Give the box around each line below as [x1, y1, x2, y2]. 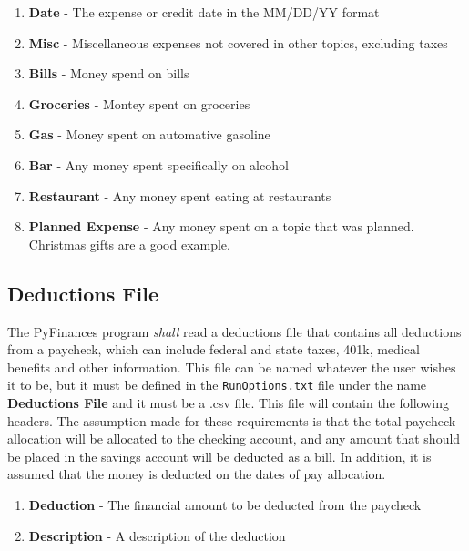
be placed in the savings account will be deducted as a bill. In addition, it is [7, 446, 432, 465]
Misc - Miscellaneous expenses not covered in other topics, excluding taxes [28, 33, 448, 52]
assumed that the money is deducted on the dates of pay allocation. [7, 464, 386, 484]
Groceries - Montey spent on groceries [28, 94, 250, 113]
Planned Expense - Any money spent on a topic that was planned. [28, 217, 414, 236]
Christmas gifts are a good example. [28, 234, 230, 253]
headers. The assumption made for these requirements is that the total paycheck [7, 411, 456, 430]
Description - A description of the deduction [28, 525, 286, 545]
